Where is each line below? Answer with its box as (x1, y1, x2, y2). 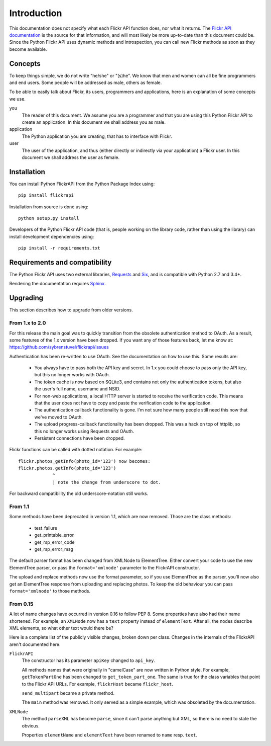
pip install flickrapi (18, 193, 74, 198)
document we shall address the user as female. (22, 154, 120, 160)
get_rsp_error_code (34, 539, 75, 545)
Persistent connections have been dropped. (34, 435, 125, 441)
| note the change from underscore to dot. (52, 479, 162, 485)
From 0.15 (9, 600, 34, 607)
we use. (9, 96, 26, 102)
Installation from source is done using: (9, 204, 89, 210)
